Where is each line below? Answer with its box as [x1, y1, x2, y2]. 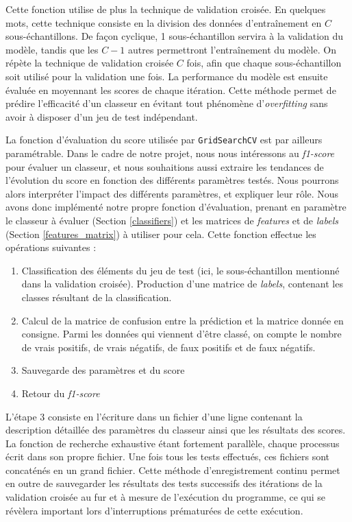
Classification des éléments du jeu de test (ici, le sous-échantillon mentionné [21, 263, 340, 277]
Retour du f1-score [21, 385, 100, 400]
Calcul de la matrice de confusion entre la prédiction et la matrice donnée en [21, 313, 344, 327]
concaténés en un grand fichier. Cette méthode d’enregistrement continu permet [5, 462, 340, 477]
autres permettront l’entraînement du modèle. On [127, 42, 336, 56]
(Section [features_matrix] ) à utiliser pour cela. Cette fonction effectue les [5, 226, 316, 241]
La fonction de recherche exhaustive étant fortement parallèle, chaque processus [5, 436, 340, 450]
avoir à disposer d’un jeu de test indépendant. [5, 109, 198, 123]
